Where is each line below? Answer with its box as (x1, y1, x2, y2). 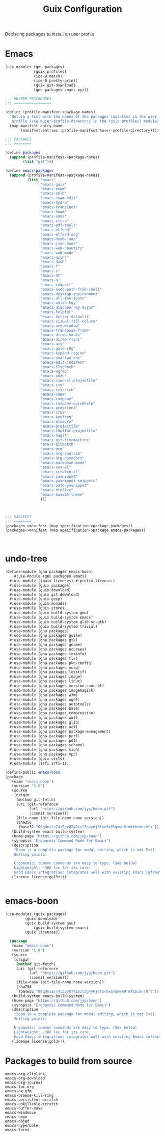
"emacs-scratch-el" (40, 469, 80, 474)
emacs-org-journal (5, 1080, 43, 1085)
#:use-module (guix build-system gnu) (9, 610, 89, 616)
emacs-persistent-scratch (5, 1097, 58, 1103)
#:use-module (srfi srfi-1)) (9, 761, 69, 766)
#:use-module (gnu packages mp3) (9, 752, 78, 757)
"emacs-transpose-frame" (40, 328, 91, 333)
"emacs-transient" (40, 205, 78, 210)
